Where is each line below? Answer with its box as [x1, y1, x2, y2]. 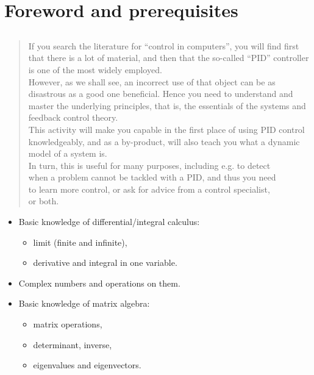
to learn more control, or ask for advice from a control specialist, [28, 182, 270, 195]
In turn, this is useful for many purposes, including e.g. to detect [28, 159, 271, 171]
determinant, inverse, [33, 338, 112, 351]
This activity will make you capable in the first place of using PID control [28, 123, 305, 135]
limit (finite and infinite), [33, 235, 127, 248]
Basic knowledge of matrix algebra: [18, 297, 150, 310]
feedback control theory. [28, 111, 118, 124]
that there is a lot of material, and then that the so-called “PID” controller [28, 51, 309, 64]
